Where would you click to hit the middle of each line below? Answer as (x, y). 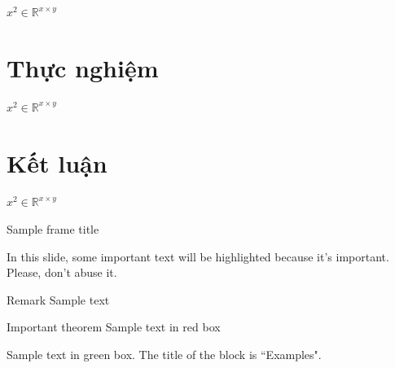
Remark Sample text (58, 299)
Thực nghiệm (83, 67)
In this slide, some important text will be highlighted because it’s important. (198, 256)
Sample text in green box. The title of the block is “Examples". (164, 354)
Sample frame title (53, 229)
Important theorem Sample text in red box (114, 327)
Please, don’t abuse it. (62, 272)
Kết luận (57, 162)
